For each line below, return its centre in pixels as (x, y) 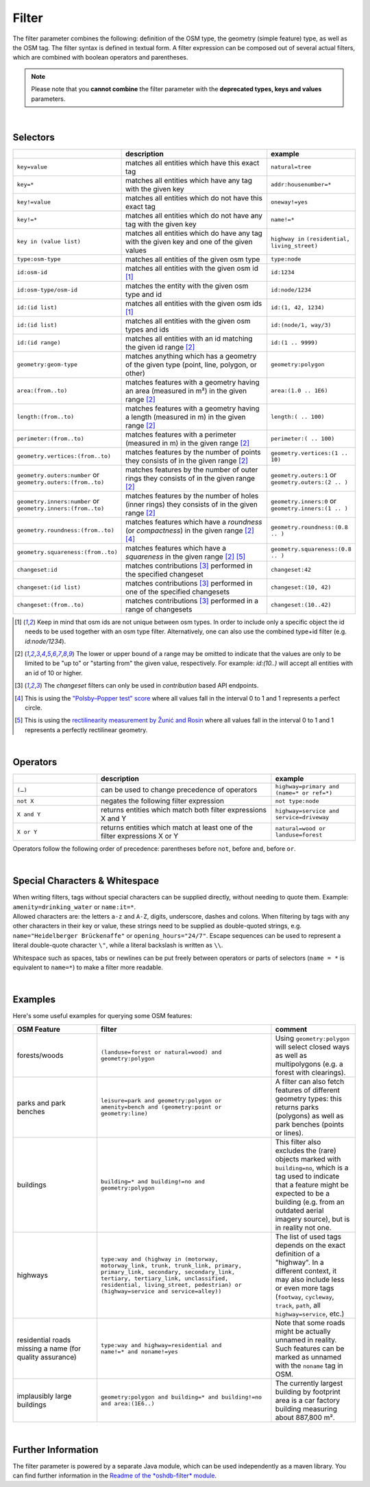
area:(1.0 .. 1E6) (299, 391)
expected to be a (303, 1193)
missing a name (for (49, 1349)
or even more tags (305, 1287)
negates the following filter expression (162, 801)
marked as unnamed (308, 1357)
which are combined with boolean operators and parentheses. (100, 58)
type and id (144, 294)
